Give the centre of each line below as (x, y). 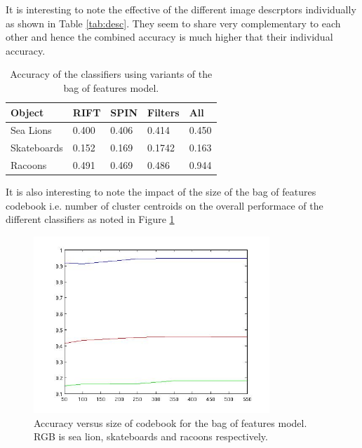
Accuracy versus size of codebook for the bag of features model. (170, 422)
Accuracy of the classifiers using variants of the (111, 74)
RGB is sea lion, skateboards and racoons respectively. (151, 436)
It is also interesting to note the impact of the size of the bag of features (161, 192)
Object (27, 112)
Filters (163, 112)
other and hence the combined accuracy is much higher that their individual (169, 37)
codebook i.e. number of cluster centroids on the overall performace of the (165, 205)
